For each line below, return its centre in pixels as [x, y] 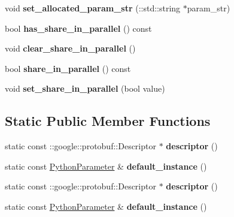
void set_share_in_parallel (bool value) [85, 88]
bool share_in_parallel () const [68, 68]
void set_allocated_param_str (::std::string [93, 8]
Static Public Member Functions [108, 121]
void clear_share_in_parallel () [70, 48]
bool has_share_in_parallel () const [78, 28]
